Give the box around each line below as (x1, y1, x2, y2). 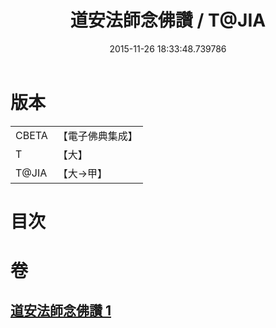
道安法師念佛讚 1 (10, 302, 112, 320)
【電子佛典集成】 (57, 129, 138, 143)
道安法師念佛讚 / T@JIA (69, 9, 267, 32)
